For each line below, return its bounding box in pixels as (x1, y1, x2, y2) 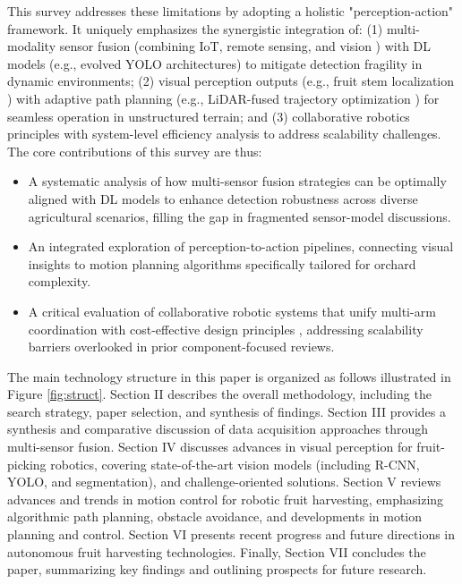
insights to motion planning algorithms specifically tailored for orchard (28, 254, 416, 273)
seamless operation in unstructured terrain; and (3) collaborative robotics (7, 106, 410, 125)
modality (7, 37, 56, 55)
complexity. (28, 272, 91, 291)
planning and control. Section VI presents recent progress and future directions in (7, 525, 456, 544)
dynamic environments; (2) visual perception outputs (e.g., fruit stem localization (7, 72, 455, 90)
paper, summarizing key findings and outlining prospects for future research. (7, 560, 427, 579)
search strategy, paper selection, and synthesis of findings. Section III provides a (7, 402, 446, 420)
